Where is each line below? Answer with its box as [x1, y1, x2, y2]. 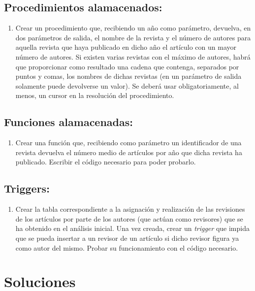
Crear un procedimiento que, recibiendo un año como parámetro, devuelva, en [15, 23, 251, 33]
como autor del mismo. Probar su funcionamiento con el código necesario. [15, 242, 238, 253]
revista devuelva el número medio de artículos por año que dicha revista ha [15, 147, 242, 157]
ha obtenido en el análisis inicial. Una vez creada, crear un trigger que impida [15, 223, 250, 233]
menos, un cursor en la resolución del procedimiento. [15, 90, 174, 100]
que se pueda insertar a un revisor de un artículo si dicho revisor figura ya [15, 232, 239, 243]
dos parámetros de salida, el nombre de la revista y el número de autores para [15, 32, 251, 42]
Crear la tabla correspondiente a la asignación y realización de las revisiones [15, 204, 245, 214]
